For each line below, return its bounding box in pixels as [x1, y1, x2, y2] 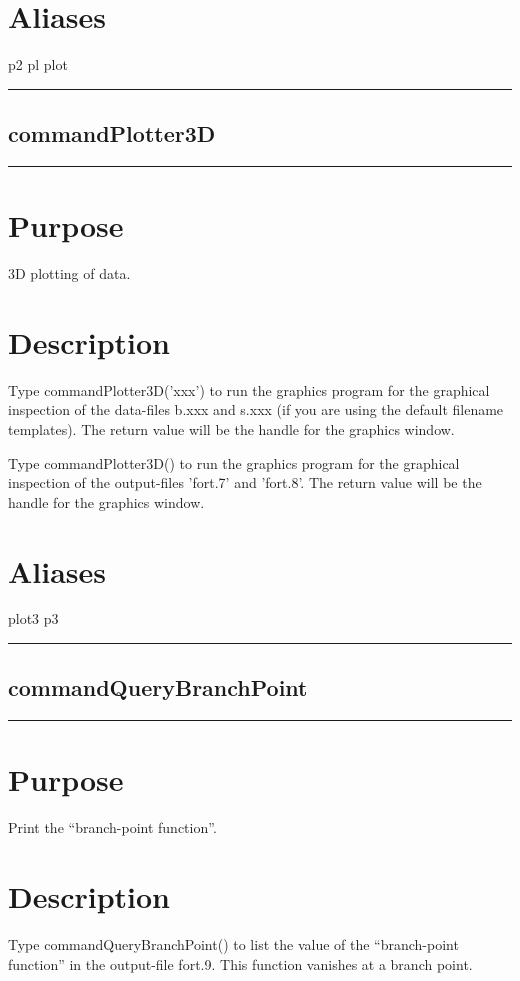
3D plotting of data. [8, 263, 131, 284]
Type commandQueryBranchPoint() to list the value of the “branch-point [8, 934, 459, 955]
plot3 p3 [8, 608, 59, 629]
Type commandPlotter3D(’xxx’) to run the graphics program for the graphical [8, 379, 490, 400]
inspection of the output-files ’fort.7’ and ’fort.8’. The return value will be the [8, 472, 482, 493]
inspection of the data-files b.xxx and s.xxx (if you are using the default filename [8, 399, 504, 420]
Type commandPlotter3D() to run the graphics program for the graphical [8, 452, 460, 473]
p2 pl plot [8, 54, 68, 75]
